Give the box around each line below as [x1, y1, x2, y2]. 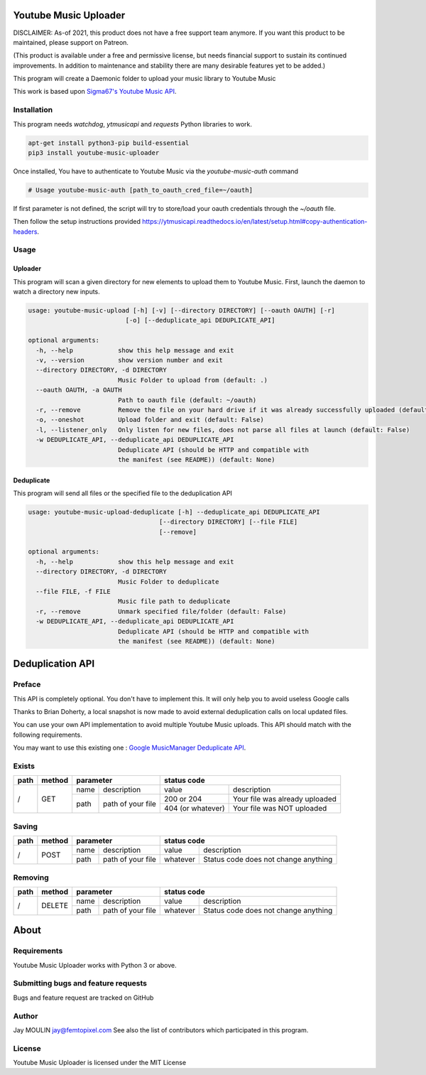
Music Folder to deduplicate [117, 578, 219, 585]
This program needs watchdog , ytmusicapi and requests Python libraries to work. [13, 119, 252, 128]
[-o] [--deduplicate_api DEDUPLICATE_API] [125, 316, 275, 325]
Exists [13, 761, 35, 771]
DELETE [41, 901, 69, 911]
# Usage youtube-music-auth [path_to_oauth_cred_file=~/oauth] [28, 185, 253, 194]
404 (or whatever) [164, 804, 225, 814]
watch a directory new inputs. [13, 288, 101, 296]
